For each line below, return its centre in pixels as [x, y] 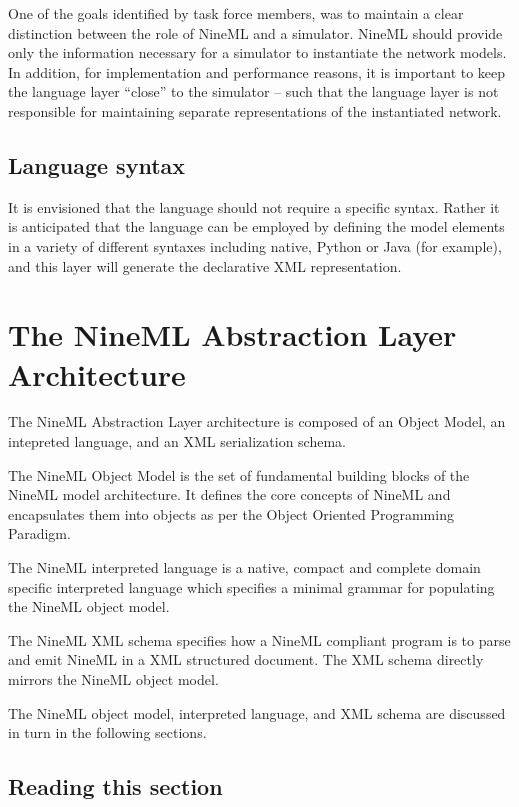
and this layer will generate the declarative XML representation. [205, 265]
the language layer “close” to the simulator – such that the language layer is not [253, 91]
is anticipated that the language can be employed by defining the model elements [256, 226]
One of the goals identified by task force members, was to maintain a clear [236, 13]
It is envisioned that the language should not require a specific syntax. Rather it [254, 206]
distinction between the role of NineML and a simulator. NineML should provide [255, 32]
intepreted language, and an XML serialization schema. [177, 441]
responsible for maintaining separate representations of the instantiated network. [255, 110]
